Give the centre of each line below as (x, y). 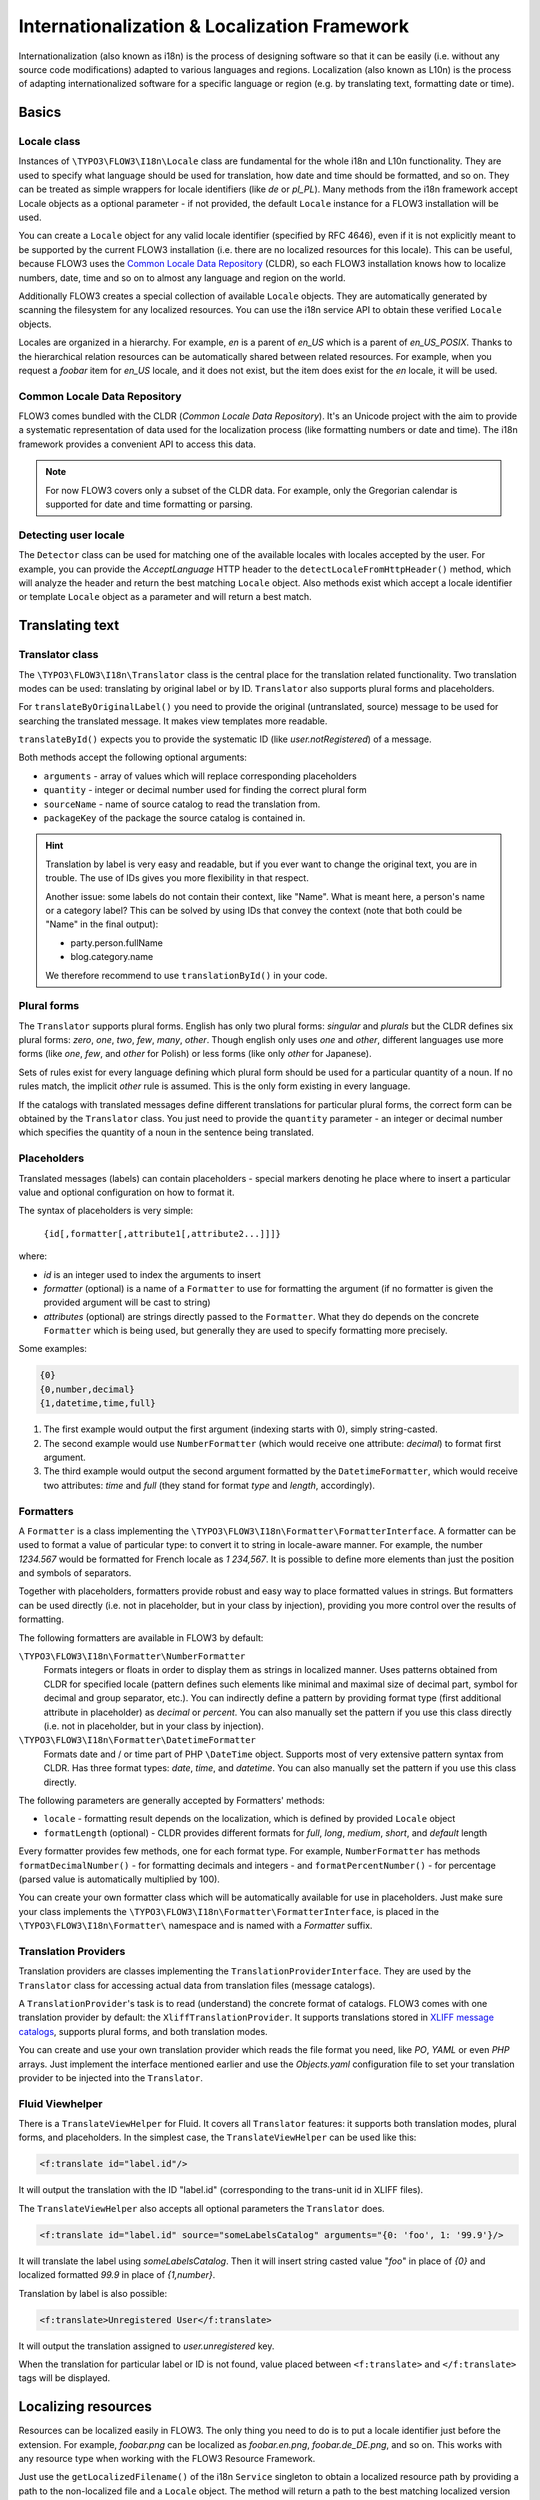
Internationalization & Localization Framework (214, 26)
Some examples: (52, 1349)
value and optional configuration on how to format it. (126, 1192)
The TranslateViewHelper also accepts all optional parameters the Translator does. (201, 2208)
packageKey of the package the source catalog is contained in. (174, 818)
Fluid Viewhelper (60, 2103)
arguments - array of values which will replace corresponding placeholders (200, 776)
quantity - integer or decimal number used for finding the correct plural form (205, 790)
